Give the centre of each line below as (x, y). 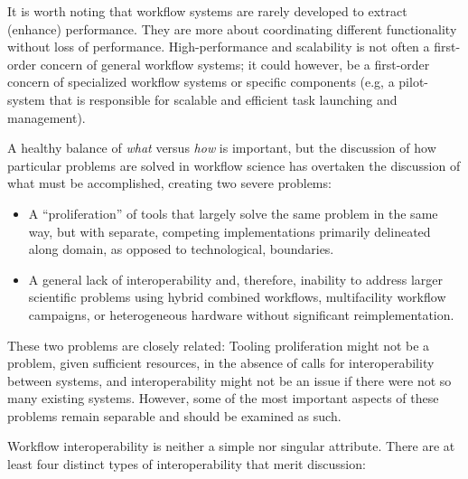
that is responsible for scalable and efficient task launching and (223, 99)
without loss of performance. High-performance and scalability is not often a (219, 47)
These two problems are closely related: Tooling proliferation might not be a (219, 345)
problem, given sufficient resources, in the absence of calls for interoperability (221, 363)
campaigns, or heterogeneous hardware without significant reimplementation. (241, 314)
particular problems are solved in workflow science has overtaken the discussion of (234, 165)
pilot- (414, 82)
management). (47, 117)
